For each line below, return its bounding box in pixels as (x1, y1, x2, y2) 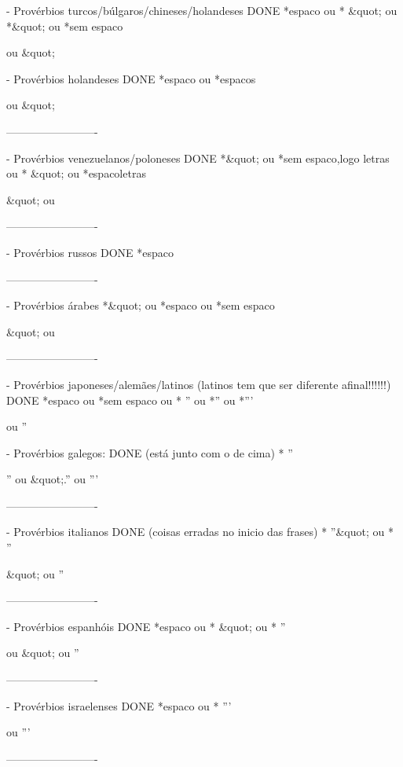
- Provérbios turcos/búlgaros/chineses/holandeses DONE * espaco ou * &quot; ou (6, 2, 398, 18)
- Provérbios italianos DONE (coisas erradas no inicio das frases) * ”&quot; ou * (6, 523, 394, 540)
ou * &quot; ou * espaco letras (6, 165, 146, 182)
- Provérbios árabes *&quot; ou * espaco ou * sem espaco (6, 297, 275, 314)
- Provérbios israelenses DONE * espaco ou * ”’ (6, 697, 232, 714)
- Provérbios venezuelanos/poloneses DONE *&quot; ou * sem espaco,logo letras (6, 149, 390, 166)
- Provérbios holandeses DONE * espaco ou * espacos (6, 70, 256, 86)
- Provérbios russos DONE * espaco (6, 244, 174, 260)
